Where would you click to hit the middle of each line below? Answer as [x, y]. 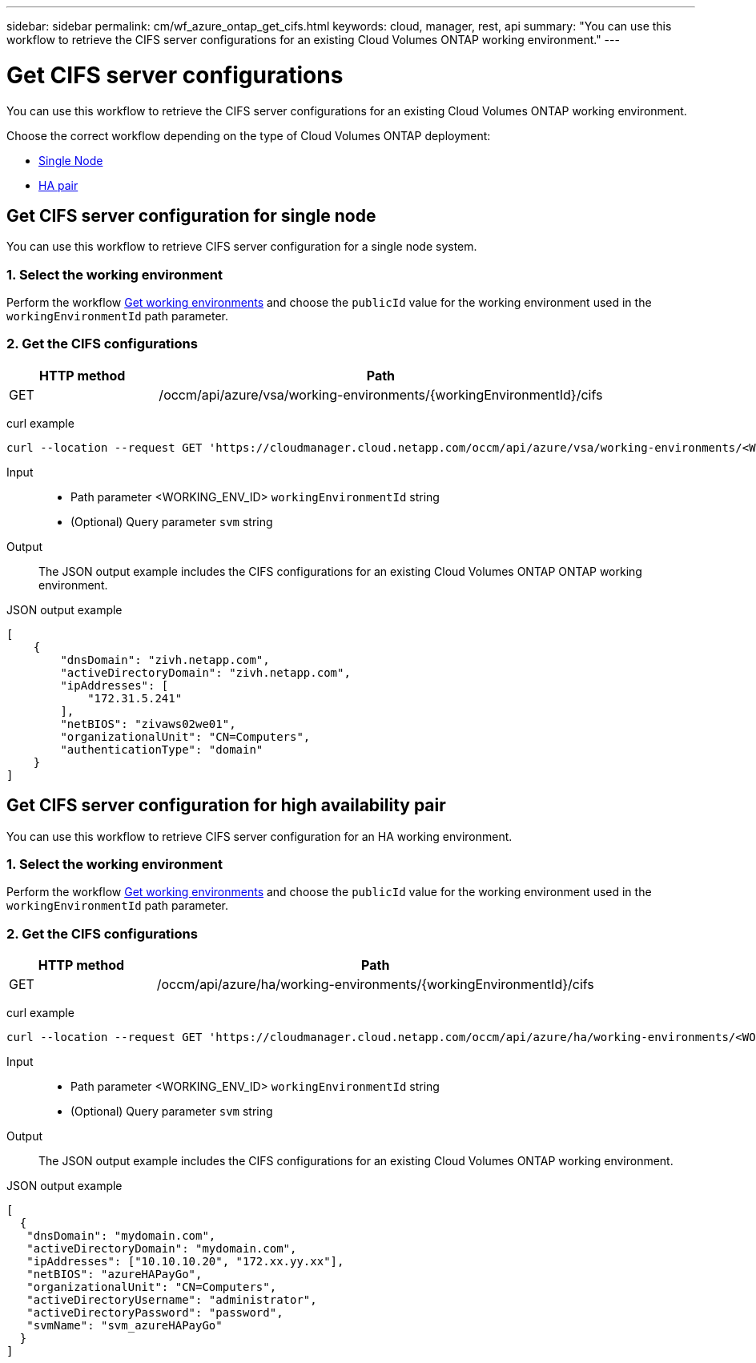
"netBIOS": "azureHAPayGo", [115, 1275]
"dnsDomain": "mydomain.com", [121, 1236]
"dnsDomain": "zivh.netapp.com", [165, 659]
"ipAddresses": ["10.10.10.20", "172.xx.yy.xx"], [185, 1262]
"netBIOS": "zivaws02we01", [148, 724]
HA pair [58, 185]
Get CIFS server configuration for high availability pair [226, 806]
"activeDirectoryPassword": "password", [155, 1313]
